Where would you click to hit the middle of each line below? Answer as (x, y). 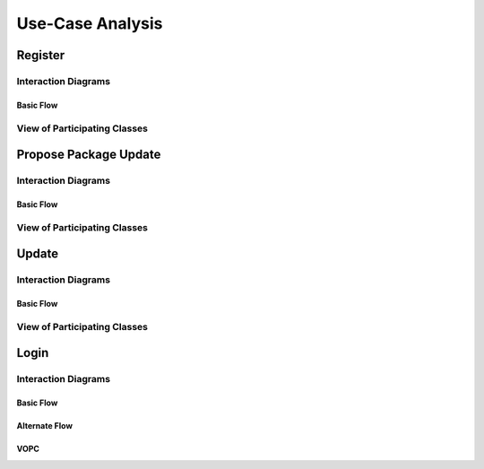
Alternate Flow (45, 426)
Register (41, 55)
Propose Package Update (89, 155)
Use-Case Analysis (90, 23)
